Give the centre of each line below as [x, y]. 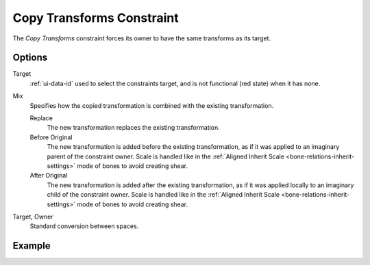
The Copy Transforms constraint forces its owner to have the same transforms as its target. [141, 38]
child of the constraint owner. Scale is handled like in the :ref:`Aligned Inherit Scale [163, 195]
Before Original [51, 137]
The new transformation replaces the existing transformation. [134, 128]
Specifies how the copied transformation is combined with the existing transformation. [152, 105]
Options [30, 58]
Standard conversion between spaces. [84, 226]
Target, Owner [33, 217]
